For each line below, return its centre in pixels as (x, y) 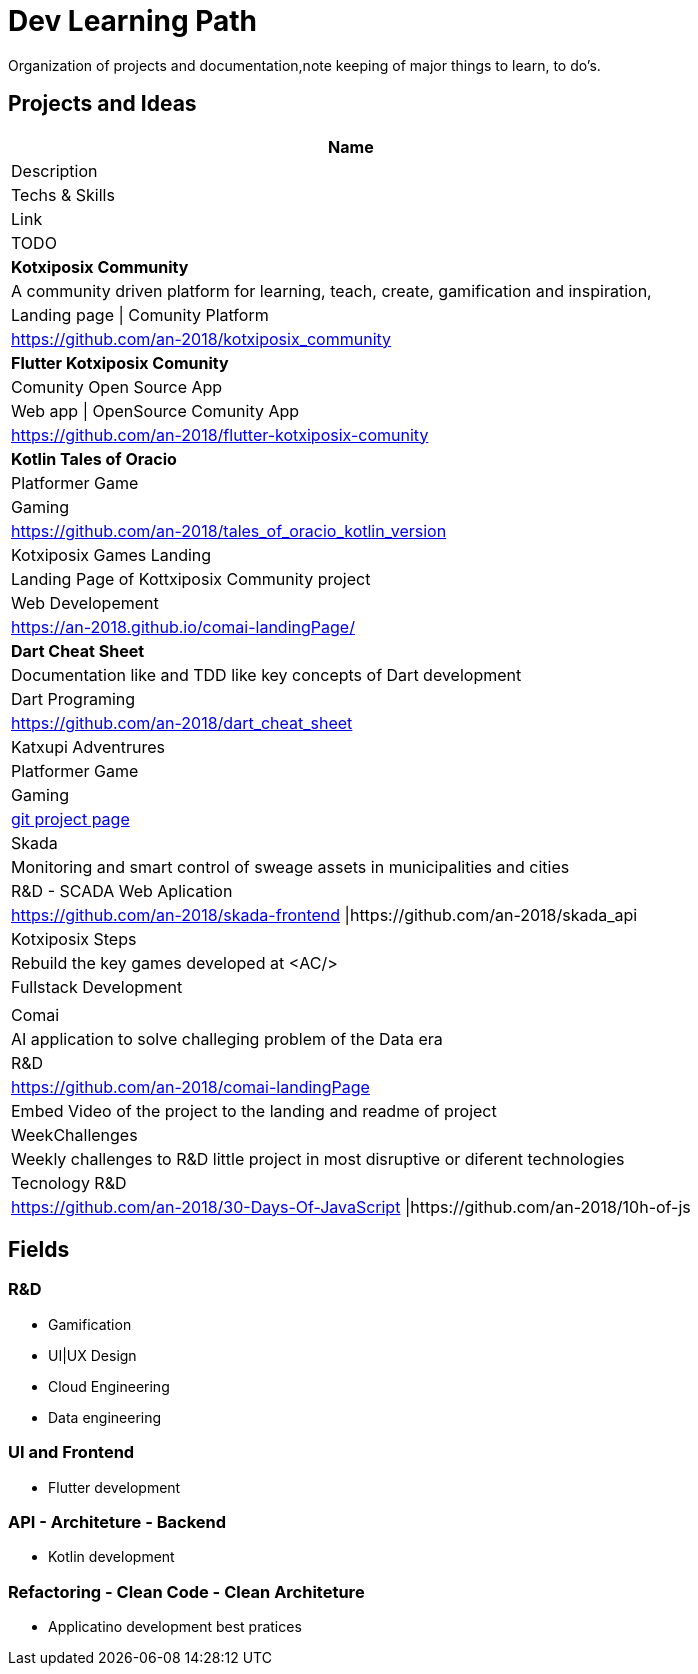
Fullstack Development (97, 986)
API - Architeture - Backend (117, 1521)
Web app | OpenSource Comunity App (155, 410)
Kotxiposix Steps (74, 938)
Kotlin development (111, 1557)
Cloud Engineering (109, 1386)
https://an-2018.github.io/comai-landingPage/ (183, 626)
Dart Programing (73, 698)
